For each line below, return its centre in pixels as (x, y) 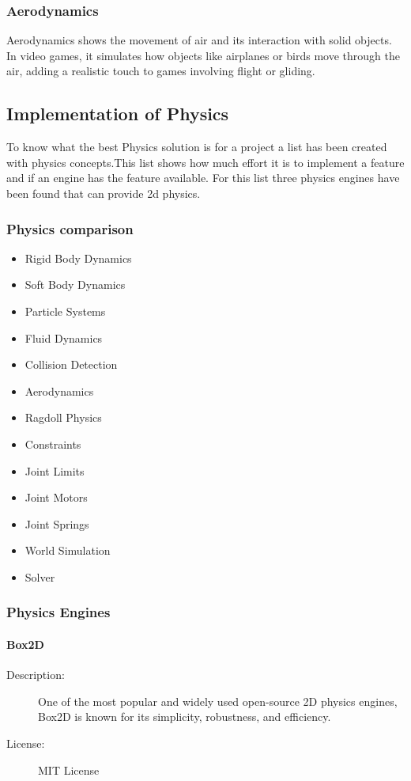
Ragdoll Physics (63, 417)
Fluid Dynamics (64, 337)
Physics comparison (70, 228)
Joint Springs (57, 523)
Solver (40, 576)
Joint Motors (56, 497)
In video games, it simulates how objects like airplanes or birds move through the (203, 55)
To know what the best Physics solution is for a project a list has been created (197, 147)
